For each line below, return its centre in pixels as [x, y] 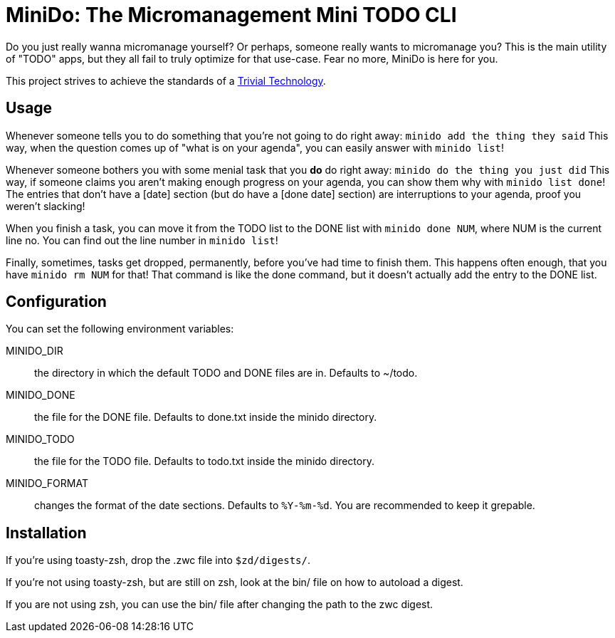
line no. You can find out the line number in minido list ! [142, 240]
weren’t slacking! [46, 206]
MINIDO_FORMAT [47, 483]
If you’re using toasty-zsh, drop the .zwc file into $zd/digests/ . [158, 560]
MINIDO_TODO [40, 439]
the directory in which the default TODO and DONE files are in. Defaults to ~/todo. [226, 373]
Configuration [56, 302]
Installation [46, 533]
